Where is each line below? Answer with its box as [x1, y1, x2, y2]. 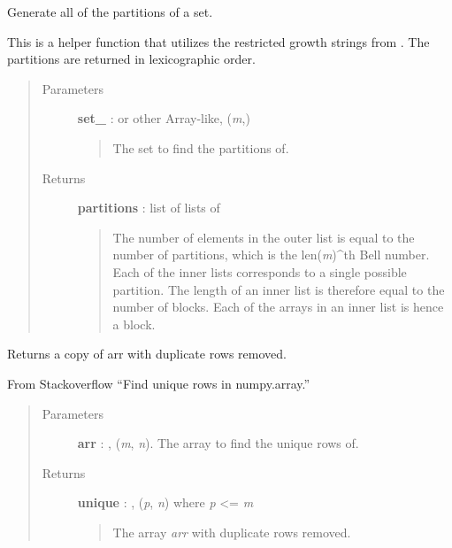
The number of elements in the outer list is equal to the [112, 228, 415, 246]
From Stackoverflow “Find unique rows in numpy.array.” [7, 374, 310, 392]
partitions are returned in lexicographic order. [7, 50, 256, 68]
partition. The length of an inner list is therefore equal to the [112, 280, 445, 298]
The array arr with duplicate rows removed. [112, 522, 351, 541]
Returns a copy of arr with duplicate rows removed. [7, 344, 287, 363]
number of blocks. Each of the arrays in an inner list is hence [112, 297, 444, 316]
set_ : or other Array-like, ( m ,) [77, 109, 250, 127]
